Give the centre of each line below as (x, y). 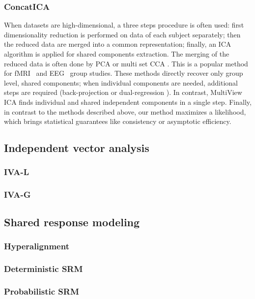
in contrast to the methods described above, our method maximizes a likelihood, (125, 111)
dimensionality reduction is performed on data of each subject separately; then (122, 34)
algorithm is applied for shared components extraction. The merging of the (117, 54)
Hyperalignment (37, 246)
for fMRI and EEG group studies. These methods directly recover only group (124, 73)
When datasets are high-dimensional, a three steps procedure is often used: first (124, 25)
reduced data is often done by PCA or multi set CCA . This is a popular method (126, 63)
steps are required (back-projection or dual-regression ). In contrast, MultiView (123, 92)
